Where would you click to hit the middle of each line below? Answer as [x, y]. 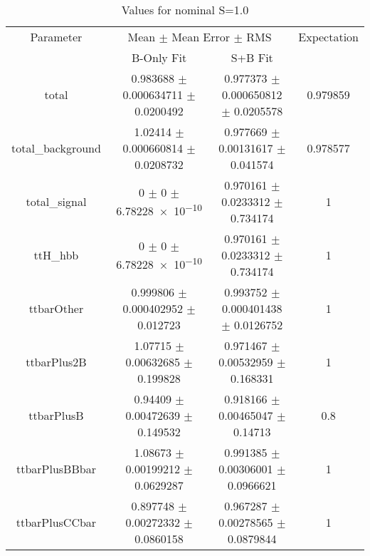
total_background [56, 148]
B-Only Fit [159, 57]
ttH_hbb [56, 255]
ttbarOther [56, 308]
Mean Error [201, 37]
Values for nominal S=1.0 [185, 10]
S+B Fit [252, 57]
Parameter [56, 37]
